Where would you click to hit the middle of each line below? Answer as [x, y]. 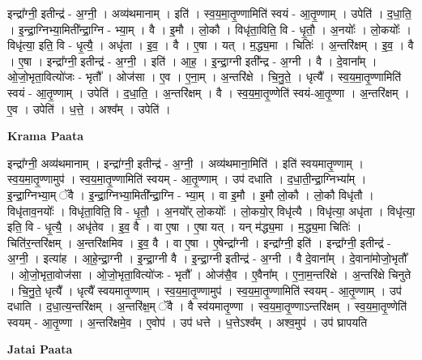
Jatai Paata [40, 349]
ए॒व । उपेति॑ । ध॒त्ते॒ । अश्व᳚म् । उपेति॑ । [89, 108]
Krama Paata [45, 136]
